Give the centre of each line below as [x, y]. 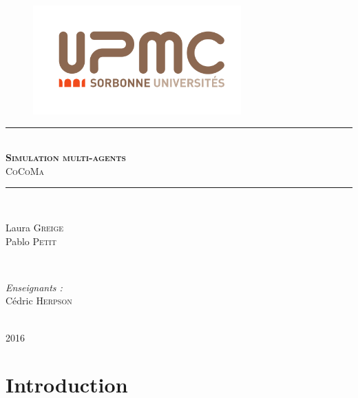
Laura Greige [35, 228]
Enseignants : [34, 287]
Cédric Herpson [39, 301]
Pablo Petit [31, 241]
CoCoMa [25, 170]
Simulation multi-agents [66, 157]
